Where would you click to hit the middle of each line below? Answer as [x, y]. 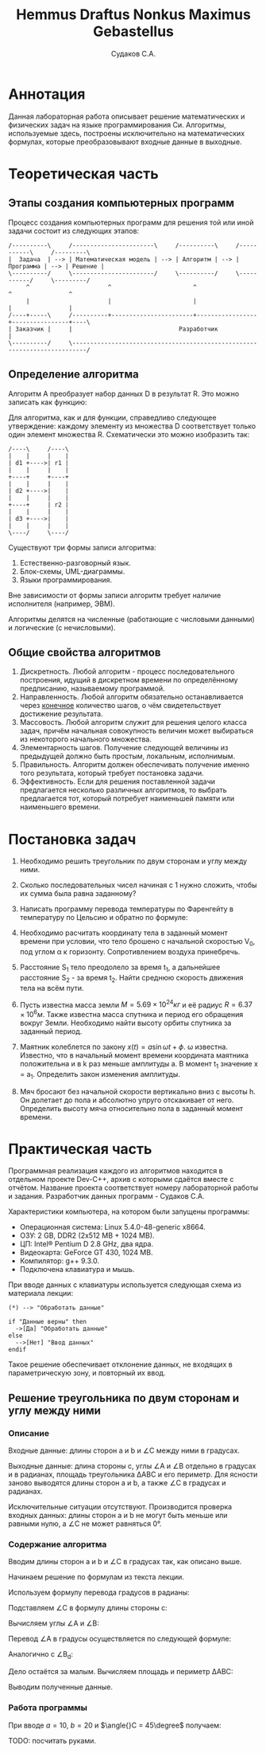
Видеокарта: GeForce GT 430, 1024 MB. [86, 1253]
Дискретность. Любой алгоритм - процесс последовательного [127, 671]
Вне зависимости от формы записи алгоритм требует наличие [115, 595]
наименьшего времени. [60, 807]
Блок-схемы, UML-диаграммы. [72, 571]
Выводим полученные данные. [61, 1687]
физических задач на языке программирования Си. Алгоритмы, [117, 124]
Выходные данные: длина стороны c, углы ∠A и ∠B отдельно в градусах [132, 1466]
